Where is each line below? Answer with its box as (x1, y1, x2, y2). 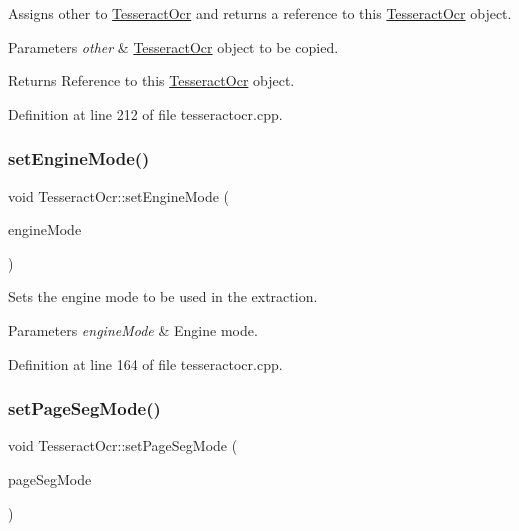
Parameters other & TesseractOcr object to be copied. (8, 36, 339, 57)
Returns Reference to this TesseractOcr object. (8, 70, 295, 91)
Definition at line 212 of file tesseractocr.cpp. (8, 103, 283, 124)
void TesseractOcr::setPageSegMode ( (8, 435, 238, 456)
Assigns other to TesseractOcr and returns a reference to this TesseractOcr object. (8, 3, 512, 23)
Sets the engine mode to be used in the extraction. (8, 286, 318, 307)
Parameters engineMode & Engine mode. (8, 319, 258, 340)
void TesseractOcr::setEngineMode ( (8, 185, 230, 206)
